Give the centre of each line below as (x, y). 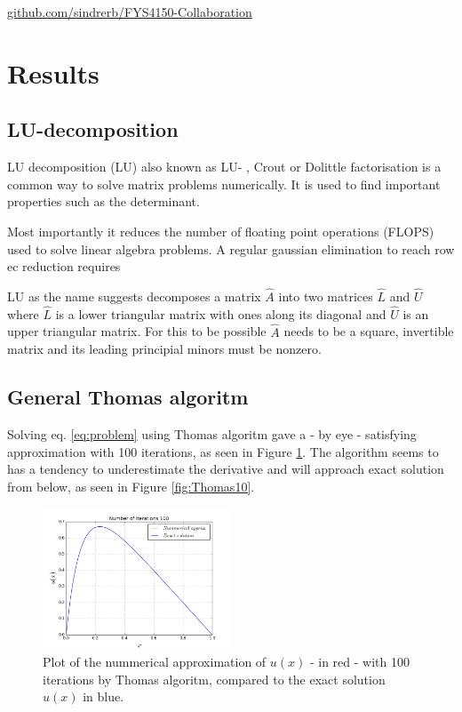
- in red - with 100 (359, 661)
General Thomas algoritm (128, 397)
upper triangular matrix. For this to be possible (137, 331)
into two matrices (326, 296)
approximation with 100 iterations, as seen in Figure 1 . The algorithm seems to (223, 451)
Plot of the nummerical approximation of (155, 661)
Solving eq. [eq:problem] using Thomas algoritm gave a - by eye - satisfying (212, 433)
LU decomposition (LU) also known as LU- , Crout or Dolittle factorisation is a (224, 167)
